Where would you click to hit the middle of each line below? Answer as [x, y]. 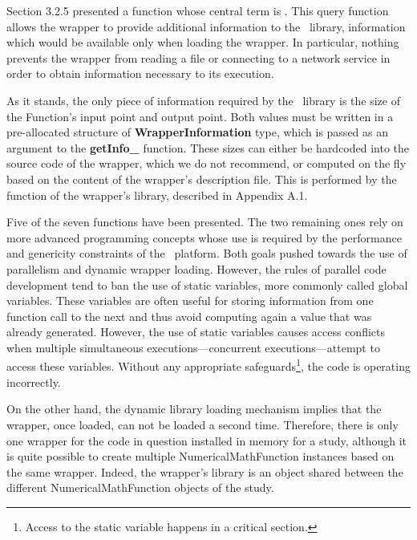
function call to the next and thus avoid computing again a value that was [189, 316]
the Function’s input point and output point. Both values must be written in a [200, 116]
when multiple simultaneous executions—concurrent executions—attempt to [193, 347]
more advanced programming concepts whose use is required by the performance [204, 237]
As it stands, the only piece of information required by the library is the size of [203, 100]
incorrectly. [34, 382]
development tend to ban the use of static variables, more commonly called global [207, 284]
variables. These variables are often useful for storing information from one [190, 300]
